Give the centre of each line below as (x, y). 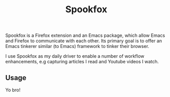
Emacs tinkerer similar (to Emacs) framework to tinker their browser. (77, 46)
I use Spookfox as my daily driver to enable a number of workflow (75, 56)
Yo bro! (13, 90)
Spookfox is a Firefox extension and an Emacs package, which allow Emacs (85, 35)
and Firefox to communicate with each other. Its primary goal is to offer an (84, 41)
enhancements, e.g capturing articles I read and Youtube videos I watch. (82, 62)
